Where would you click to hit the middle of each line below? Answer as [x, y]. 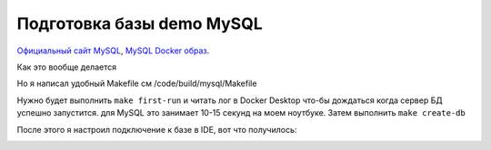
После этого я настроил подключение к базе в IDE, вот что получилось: [157, 129]
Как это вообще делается [67, 67]
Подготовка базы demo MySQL [140, 23]
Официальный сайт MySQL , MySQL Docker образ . [113, 51]
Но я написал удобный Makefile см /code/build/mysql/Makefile [137, 84]
